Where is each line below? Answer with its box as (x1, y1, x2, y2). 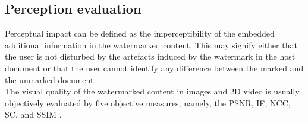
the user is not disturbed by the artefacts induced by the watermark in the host (5, 50, 296, 63)
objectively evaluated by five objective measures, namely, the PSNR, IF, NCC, (5, 96, 291, 109)
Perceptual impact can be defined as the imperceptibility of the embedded (5, 27, 275, 40)
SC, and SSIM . (5, 108, 62, 120)
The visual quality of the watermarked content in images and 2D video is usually (5, 85, 300, 97)
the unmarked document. (5, 73, 96, 86)
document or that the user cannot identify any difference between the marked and (5, 61, 304, 74)
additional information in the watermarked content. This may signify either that (5, 38, 297, 51)
